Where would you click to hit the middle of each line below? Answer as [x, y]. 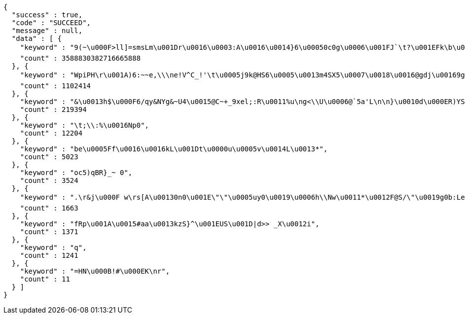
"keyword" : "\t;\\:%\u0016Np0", [85, 125]
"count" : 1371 [49, 232]
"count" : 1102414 [55, 86]
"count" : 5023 [49, 157]
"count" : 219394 [53, 109]
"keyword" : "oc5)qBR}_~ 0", [76, 173]
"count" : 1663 [49, 208]
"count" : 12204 [51, 133]
